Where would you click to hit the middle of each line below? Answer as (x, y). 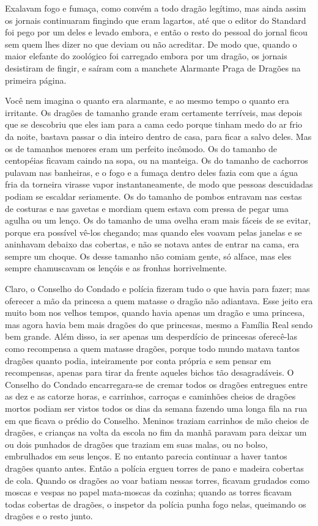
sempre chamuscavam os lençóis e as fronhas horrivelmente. (116, 268)
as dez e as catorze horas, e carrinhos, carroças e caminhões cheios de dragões (150, 396)
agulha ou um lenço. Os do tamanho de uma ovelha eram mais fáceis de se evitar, (158, 220)
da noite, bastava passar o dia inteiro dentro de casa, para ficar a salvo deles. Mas (158, 136)
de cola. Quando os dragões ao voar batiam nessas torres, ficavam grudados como (157, 480)
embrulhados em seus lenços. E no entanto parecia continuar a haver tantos (146, 456)
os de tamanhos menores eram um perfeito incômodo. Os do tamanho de (141, 148)
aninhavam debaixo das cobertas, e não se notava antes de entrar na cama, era (152, 244)
